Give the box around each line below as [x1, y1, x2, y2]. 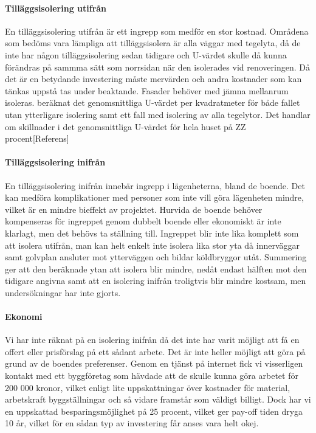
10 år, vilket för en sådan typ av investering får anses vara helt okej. [5, 417, 259, 429]
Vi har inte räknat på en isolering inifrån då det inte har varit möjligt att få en [5, 333, 300, 346]
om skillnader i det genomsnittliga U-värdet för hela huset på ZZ [5, 120, 246, 133]
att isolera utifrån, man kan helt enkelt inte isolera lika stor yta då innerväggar [5, 238, 300, 251]
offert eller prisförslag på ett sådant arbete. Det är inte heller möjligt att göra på [5, 345, 306, 358]
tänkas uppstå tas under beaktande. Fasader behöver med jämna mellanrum [5, 84, 289, 97]
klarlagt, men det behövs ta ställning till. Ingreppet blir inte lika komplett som [5, 226, 299, 239]
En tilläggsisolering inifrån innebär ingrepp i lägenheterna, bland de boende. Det [5, 179, 305, 192]
